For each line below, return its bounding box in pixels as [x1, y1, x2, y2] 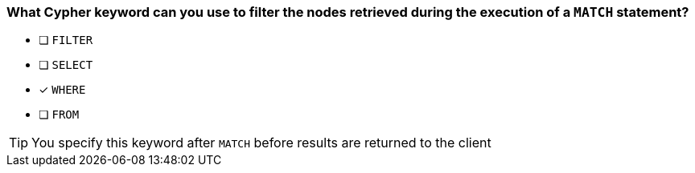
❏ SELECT [39, 58, 93, 72]
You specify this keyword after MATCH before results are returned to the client [31, 135, 491, 151]
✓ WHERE [39, 82, 86, 97]
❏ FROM [39, 107, 80, 122]
